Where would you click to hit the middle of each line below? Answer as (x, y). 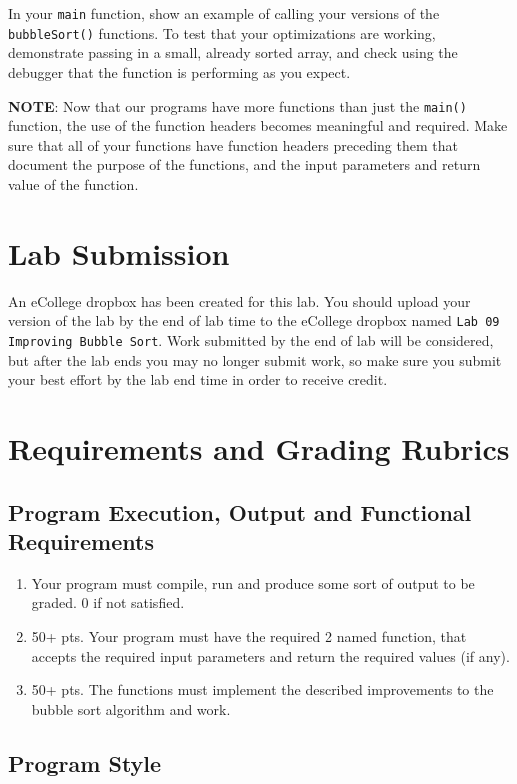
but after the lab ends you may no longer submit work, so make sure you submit (255, 359)
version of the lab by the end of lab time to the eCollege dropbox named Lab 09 (254, 320)
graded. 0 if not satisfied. (108, 602)
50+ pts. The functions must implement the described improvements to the (262, 689)
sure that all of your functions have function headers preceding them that (233, 144)
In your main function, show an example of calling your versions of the (224, 13)
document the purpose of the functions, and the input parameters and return (244, 164)
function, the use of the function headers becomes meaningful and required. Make (258, 125)
